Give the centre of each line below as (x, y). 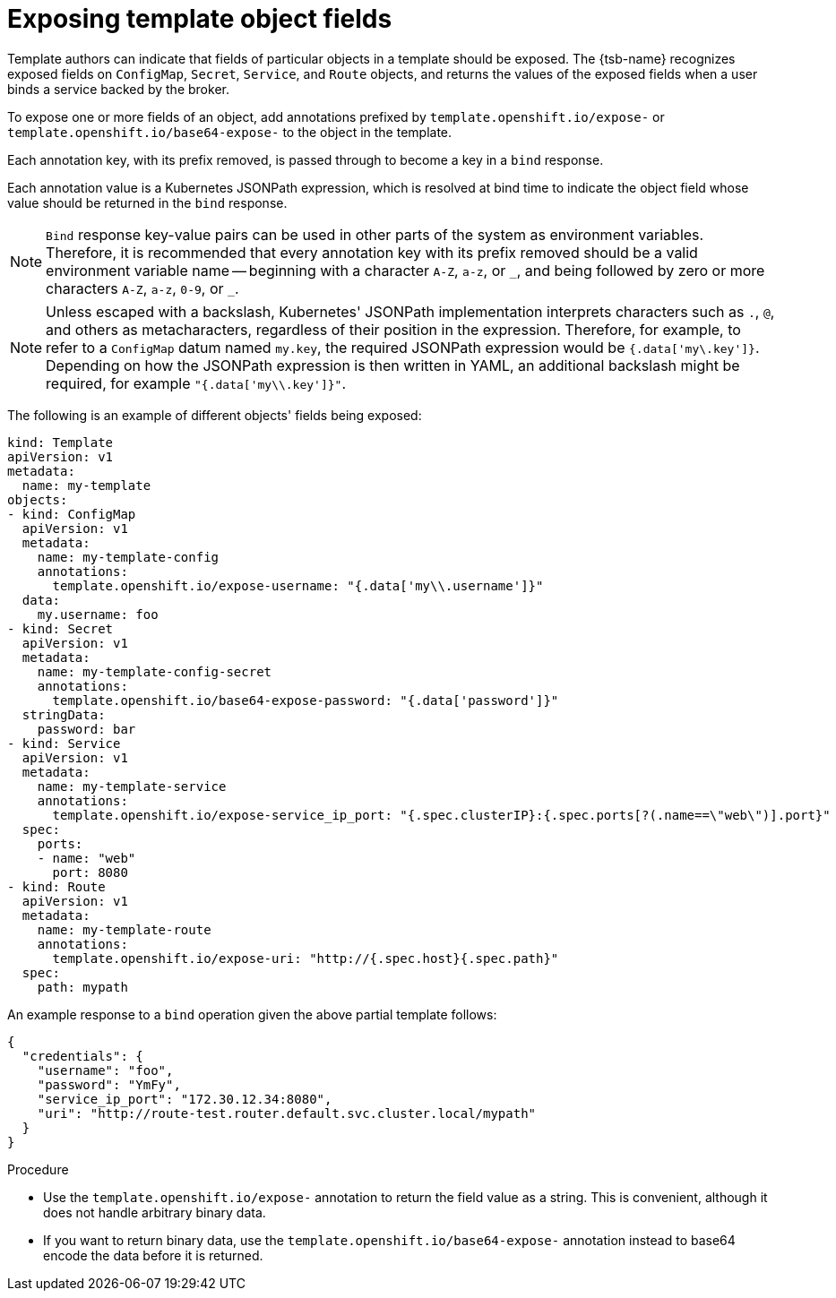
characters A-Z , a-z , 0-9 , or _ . (142, 288)
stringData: (64, 714)
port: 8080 (90, 872)
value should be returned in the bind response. (147, 202)
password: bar (86, 729)
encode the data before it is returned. (153, 1255)
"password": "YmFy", (109, 1084)
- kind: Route (56, 886)
